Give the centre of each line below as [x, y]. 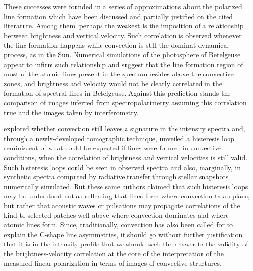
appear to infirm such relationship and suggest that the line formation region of [124, 64]
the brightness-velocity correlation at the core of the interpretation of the [114, 253]
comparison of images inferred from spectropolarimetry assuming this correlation [125, 102]
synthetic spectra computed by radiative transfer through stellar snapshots [116, 177]
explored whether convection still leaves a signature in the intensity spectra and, [125, 129]
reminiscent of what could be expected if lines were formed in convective [113, 148]
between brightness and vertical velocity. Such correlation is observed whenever [123, 35]
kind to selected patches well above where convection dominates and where [116, 215]
